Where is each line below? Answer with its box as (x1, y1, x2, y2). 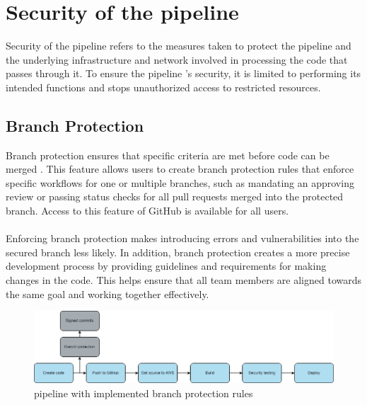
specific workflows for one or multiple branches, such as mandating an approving (6, 175, 354, 190)
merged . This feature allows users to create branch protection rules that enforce (6, 161, 354, 176)
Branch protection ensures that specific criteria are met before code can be (6, 147, 330, 162)
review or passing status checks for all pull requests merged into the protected (6, 189, 344, 204)
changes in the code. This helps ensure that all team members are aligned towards (6, 273, 362, 287)
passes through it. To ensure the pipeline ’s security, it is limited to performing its (6, 66, 361, 81)
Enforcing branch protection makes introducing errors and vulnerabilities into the (6, 231, 359, 246)
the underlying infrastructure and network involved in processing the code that (6, 52, 348, 67)
